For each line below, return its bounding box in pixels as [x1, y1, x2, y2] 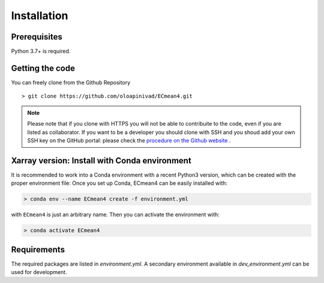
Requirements [11, 244, 65, 254]
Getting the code [11, 63, 75, 73]
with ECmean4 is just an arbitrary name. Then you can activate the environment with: [11, 211, 220, 218]
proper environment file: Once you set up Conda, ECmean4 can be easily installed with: [11, 179, 228, 187]
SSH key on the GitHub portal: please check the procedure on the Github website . [27, 136, 231, 144]
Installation [11, 9, 68, 22]
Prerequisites [11, 32, 62, 42]
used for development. [11, 269, 67, 276]
